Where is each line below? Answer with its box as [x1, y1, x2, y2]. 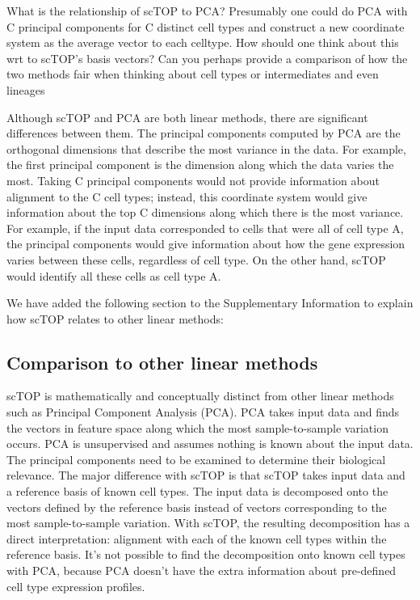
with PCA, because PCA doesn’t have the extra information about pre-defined [6, 562, 397, 579]
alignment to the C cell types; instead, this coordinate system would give [6, 188, 367, 205]
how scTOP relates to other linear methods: [6, 310, 224, 327]
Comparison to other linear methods [6, 349, 318, 374]
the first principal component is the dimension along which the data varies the [6, 156, 394, 173]
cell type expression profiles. [6, 577, 145, 594]
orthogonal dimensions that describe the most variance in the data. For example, [6, 140, 406, 157]
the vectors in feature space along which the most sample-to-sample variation [6, 419, 388, 436]
